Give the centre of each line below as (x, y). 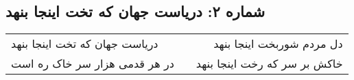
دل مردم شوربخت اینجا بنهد (278, 44)
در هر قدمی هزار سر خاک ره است (93, 64)
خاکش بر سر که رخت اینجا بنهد (269, 64)
